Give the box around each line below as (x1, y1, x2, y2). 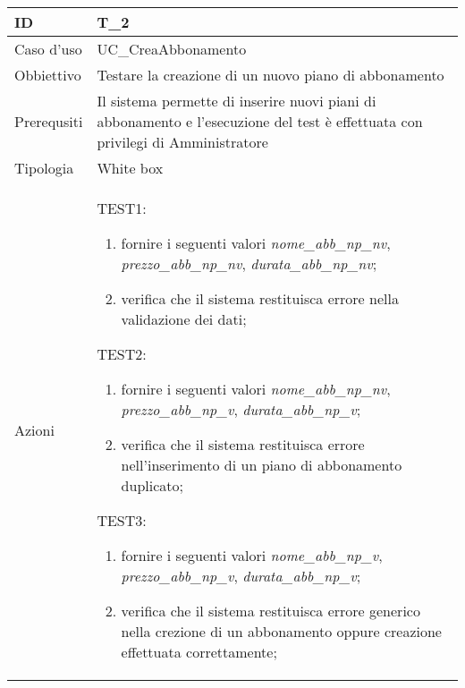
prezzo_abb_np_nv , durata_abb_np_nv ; (121, 253, 377, 274)
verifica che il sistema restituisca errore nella (121, 288, 399, 309)
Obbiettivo (14, 64, 81, 85)
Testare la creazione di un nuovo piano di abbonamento (97, 64, 444, 85)
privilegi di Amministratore (97, 132, 268, 152)
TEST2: (97, 344, 147, 364)
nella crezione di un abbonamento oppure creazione (121, 621, 442, 641)
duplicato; (121, 475, 183, 496)
